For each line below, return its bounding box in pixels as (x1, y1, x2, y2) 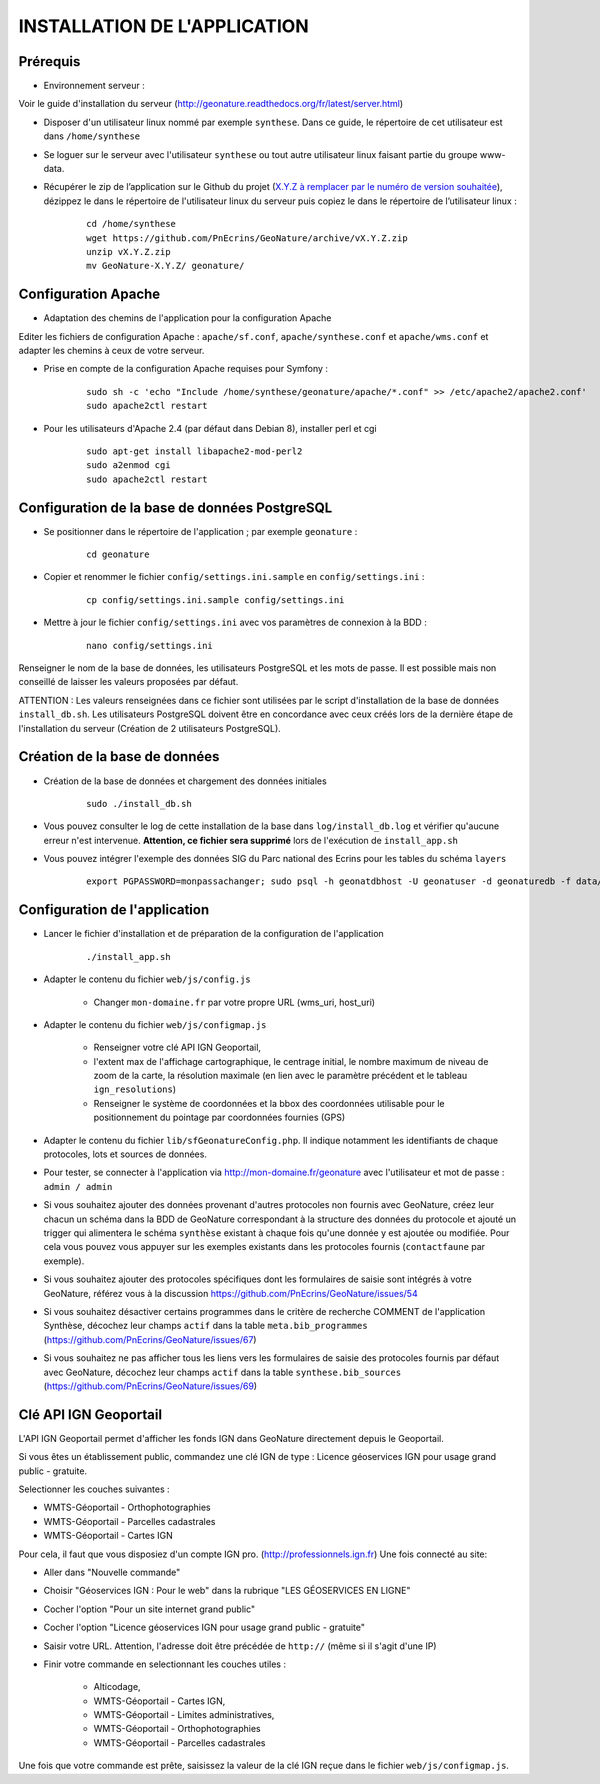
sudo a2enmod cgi (86, 460, 171, 471)
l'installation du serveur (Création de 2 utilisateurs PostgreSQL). (18, 722, 282, 734)
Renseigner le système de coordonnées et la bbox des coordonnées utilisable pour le (93, 1097, 445, 1109)
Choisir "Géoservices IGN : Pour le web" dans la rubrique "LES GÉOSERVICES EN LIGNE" (43, 1585, 411, 1597)
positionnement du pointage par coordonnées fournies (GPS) (93, 1111, 346, 1124)
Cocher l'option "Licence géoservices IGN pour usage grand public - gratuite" (43, 1621, 365, 1634)
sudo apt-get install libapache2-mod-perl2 (86, 446, 303, 457)
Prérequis (18, 53, 81, 70)
